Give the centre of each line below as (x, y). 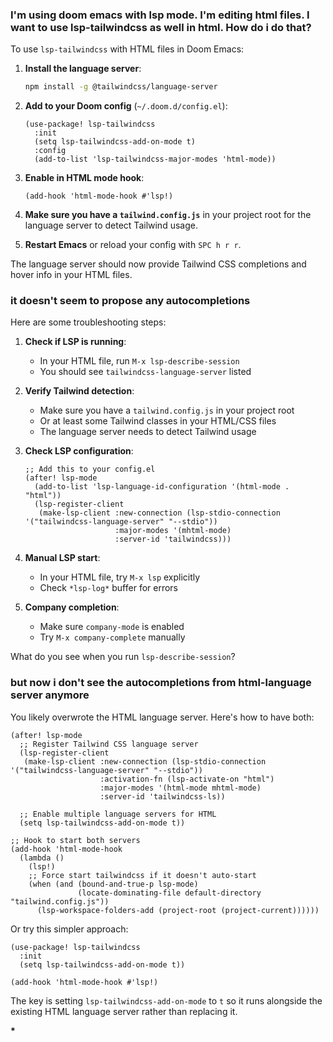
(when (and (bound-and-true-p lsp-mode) (113, 884)
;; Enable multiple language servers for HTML (118, 814)
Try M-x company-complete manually (112, 637)
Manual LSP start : (62, 558)
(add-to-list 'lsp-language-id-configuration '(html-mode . (162, 487)
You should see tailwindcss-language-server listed (145, 372)
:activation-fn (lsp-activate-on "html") (187, 779)
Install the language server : (83, 69)
